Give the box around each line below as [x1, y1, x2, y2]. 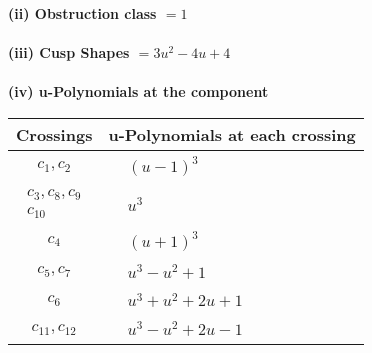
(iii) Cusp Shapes [8, 42, 130, 63]
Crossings [16, 122, 93, 146]
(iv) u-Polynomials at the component [8, 81, 269, 102]
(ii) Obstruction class [8, 3, 157, 23]
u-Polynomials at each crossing [108, 122, 356, 146]
